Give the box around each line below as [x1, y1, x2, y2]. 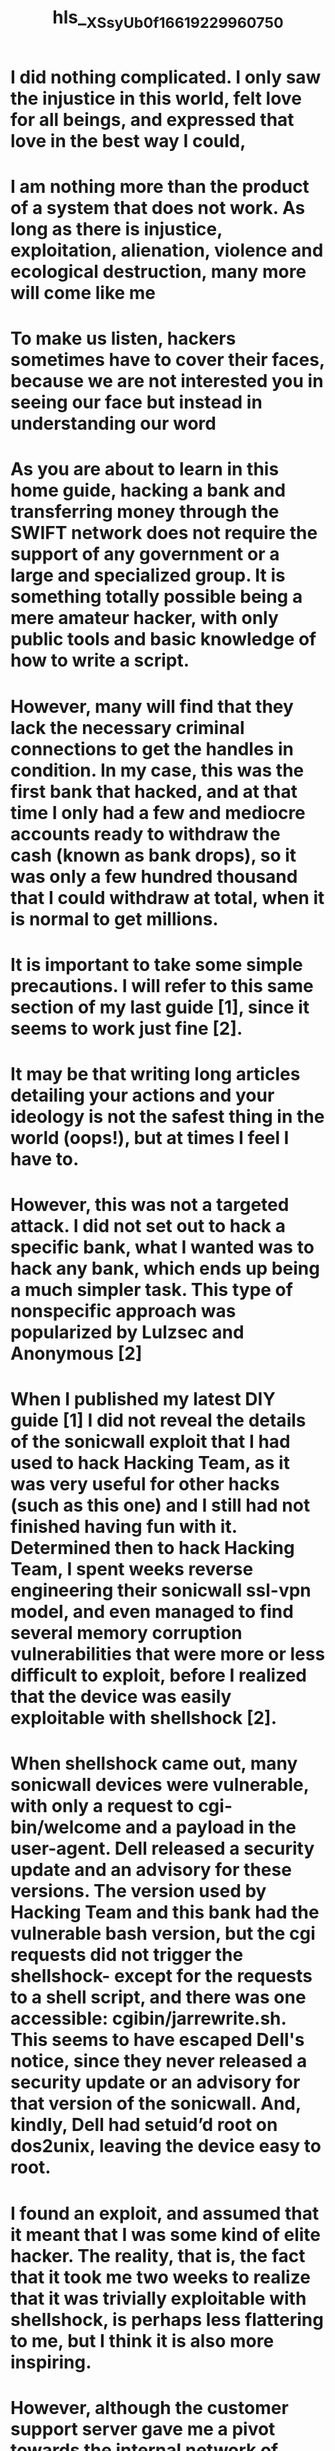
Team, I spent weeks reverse [10, 1558, 254, 1581]
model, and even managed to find [10, 1601, 294, 1623]
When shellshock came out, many [10, 1752, 298, 1775]
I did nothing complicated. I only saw [10, 66, 322, 88]
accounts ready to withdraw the [10, 822, 281, 845]
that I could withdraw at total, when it [10, 886, 325, 909]
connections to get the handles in [10, 737, 294, 760]
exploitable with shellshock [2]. [10, 1707, 278, 1730]
